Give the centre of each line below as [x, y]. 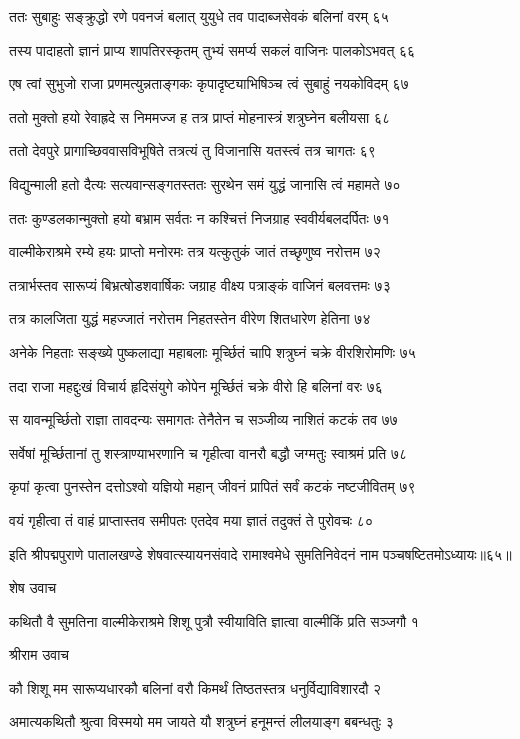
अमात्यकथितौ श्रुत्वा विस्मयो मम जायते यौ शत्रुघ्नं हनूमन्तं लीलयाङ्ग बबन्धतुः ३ [201, 721]
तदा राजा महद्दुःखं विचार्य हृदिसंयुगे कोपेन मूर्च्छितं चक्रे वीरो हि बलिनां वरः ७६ [196, 385]
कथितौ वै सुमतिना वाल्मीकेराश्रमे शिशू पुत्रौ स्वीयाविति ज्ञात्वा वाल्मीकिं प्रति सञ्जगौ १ [214, 620]
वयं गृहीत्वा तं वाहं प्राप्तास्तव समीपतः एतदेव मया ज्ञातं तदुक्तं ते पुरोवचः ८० [191, 519]
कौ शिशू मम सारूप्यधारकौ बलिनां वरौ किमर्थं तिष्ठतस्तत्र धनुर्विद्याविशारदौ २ [195, 687]
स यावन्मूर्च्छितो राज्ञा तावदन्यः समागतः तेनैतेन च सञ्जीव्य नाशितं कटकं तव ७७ [203, 419]
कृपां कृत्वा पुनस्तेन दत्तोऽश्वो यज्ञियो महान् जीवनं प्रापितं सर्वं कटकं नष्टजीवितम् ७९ [212, 486]
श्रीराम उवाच [39, 654]
